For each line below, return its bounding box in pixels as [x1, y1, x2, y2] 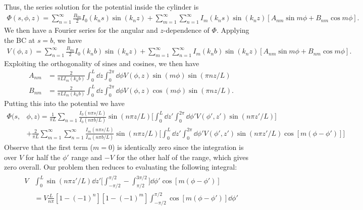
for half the [25, 151, 61, 162]
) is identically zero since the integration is [112, 142, 244, 152]
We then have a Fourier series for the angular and [4, 25, 158, 35]
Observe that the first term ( [4, 142, 93, 152]
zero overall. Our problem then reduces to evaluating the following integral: [4, 162, 237, 172]
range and [71, 151, 102, 162]
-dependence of [163, 25, 210, 35]
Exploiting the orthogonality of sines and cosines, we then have [4, 58, 199, 68]
